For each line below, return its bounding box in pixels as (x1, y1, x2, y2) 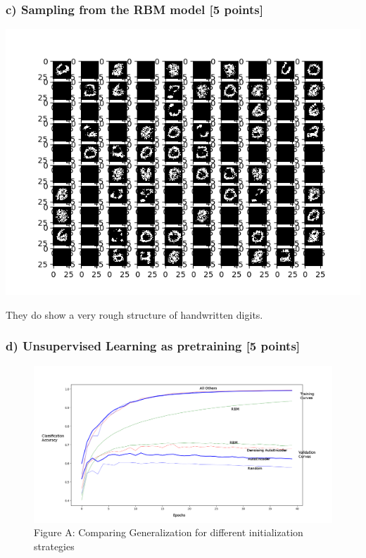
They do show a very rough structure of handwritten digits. (6, 307, 263, 322)
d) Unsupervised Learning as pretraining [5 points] (6, 337, 301, 355)
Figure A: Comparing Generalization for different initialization (34, 525, 303, 540)
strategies (34, 538, 75, 553)
